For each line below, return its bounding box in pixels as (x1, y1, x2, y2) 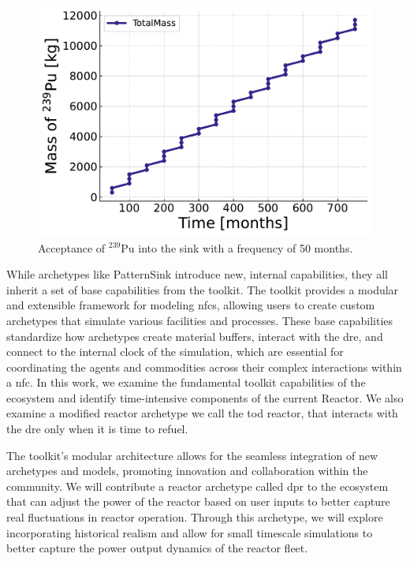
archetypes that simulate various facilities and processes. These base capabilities (6, 312, 393, 328)
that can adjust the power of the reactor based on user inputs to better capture (6, 493, 390, 510)
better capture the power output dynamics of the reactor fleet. (6, 540, 308, 556)
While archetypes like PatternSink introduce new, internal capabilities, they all (6, 266, 388, 282)
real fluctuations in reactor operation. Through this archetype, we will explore (6, 509, 383, 525)
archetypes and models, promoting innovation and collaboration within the (6, 462, 368, 479)
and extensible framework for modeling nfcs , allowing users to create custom (6, 297, 375, 313)
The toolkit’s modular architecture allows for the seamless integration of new (6, 447, 378, 463)
